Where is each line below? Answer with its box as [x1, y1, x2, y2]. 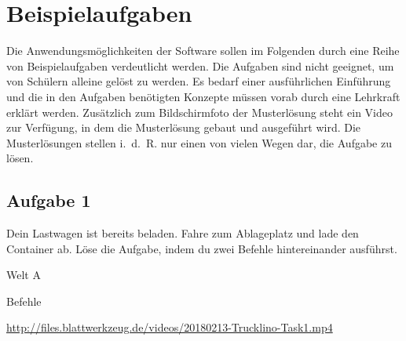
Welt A [6, 267, 41, 283]
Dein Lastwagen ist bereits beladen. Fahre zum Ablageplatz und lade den [6, 225, 359, 241]
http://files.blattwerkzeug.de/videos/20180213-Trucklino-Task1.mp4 [6, 319, 333, 336]
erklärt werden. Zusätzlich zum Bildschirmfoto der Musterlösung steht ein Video [6, 103, 393, 120]
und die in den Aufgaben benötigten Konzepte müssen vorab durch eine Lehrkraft [6, 88, 401, 104]
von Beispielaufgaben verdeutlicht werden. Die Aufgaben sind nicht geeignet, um [6, 57, 394, 74]
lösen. [6, 150, 34, 166]
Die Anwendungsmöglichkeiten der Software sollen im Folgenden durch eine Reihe [6, 42, 400, 59]
